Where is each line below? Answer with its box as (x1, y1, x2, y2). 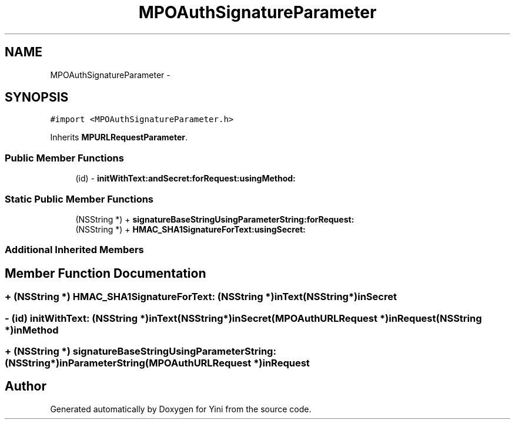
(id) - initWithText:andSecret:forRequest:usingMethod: (75, 173, 296, 184)
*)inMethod (5, 324, 59, 336)
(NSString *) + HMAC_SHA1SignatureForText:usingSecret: (75, 224, 306, 234)
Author (5, 379, 46, 394)
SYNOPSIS (5, 90, 69, 105)
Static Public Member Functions (5, 193, 154, 205)
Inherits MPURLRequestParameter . (50, 132, 188, 143)
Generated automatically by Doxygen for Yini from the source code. (50, 403, 312, 414)
